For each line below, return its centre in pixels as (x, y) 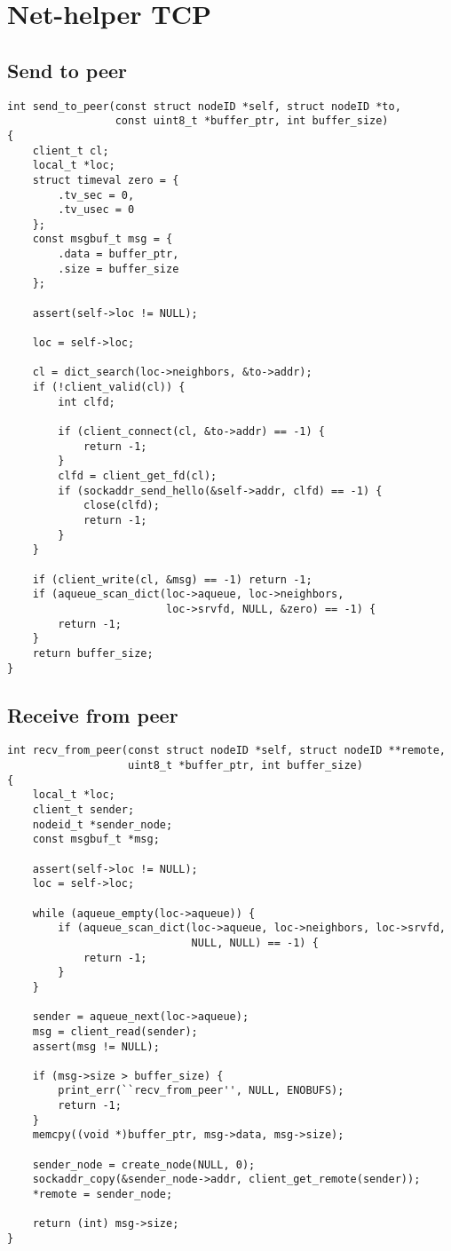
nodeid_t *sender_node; (103, 824)
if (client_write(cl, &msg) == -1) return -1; (172, 579)
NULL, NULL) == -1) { (255, 942)
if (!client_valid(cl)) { (109, 388)
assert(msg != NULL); (96, 1046)
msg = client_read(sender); (115, 1031)
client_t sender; (83, 810)
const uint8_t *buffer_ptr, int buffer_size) (252, 121)
